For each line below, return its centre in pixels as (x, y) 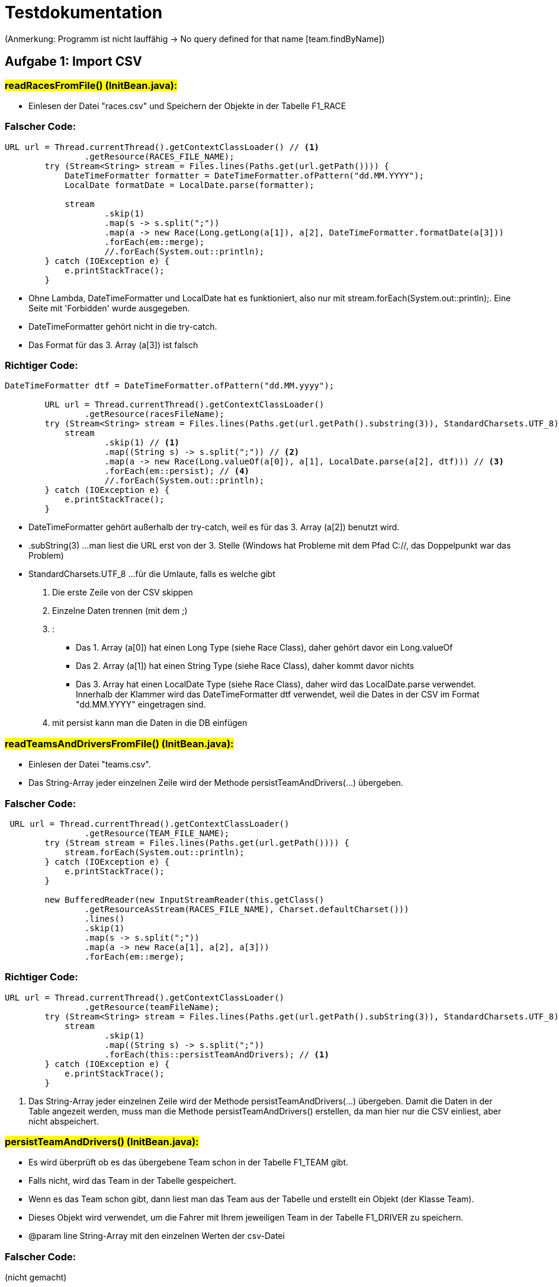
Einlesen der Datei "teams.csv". (90, 764)
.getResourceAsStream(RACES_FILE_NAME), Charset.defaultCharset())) (247, 909)
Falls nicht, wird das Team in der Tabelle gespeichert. (132, 1181)
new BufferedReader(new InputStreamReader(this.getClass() (184, 899)
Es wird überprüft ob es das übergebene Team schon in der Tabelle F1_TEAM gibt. (189, 1162)
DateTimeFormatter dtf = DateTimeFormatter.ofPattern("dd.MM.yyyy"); (170, 386)
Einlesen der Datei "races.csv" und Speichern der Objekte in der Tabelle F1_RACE (187, 106)
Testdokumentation (84, 12)
